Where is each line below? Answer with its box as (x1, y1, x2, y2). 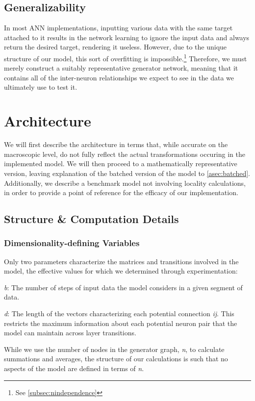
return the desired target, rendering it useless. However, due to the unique (4, 42, 227, 52)
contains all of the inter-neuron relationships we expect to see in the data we (4, 72, 234, 82)
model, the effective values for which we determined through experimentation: (4, 266, 238, 276)
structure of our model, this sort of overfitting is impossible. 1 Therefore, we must (4, 51, 247, 63)
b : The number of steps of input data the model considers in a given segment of (4, 282, 243, 292)
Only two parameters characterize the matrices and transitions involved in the (4, 256, 239, 266)
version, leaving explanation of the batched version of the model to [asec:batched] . (4, 168, 251, 178)
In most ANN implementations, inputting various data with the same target (4, 23, 233, 33)
